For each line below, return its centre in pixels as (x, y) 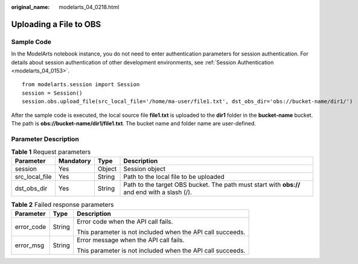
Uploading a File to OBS (56, 24)
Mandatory (75, 161)
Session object (145, 169)
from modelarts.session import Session (81, 85)
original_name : (30, 7)
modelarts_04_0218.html (89, 7)
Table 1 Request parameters (51, 152)
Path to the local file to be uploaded (174, 177)
